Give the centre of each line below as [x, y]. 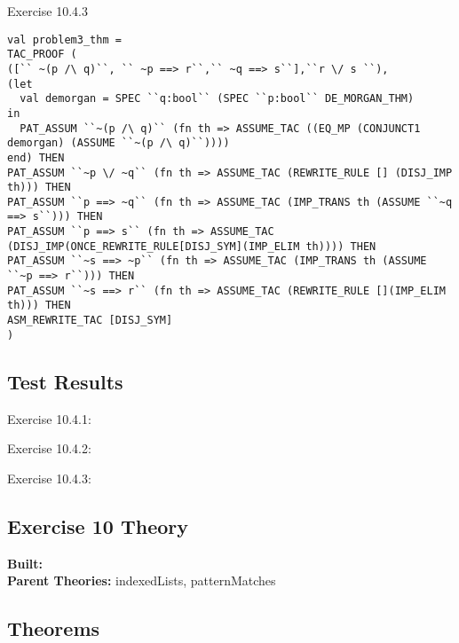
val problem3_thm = [64, 39]
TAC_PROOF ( [42, 55]
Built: [25, 563]
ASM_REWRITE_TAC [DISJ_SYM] [90, 321]
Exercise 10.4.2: [49, 448]
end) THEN [36, 157]
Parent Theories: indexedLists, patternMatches [142, 580]
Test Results [65, 381]
